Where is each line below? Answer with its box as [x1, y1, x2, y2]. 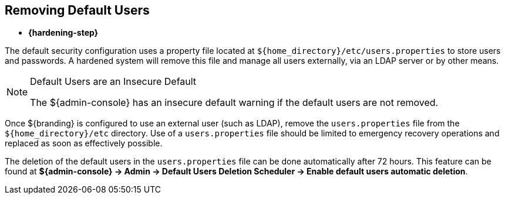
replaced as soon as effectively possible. [5, 138, 163, 149]
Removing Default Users [5, 3, 150, 18]
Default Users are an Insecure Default [30, 76, 197, 88]
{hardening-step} [28, 28, 99, 38]
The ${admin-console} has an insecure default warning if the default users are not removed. [30, 97, 439, 109]
